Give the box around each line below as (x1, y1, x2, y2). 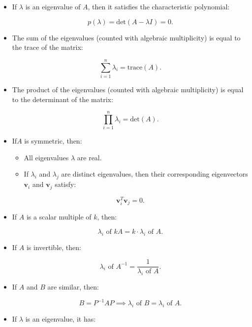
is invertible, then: (26, 242, 81, 252)
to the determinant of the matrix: (12, 94, 113, 104)
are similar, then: (47, 282, 99, 292)
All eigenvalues (24, 152, 69, 162)
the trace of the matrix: (12, 42, 83, 52)
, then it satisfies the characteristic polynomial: (88, 1, 230, 11)
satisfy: (55, 179, 76, 189)
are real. (77, 152, 102, 162)
